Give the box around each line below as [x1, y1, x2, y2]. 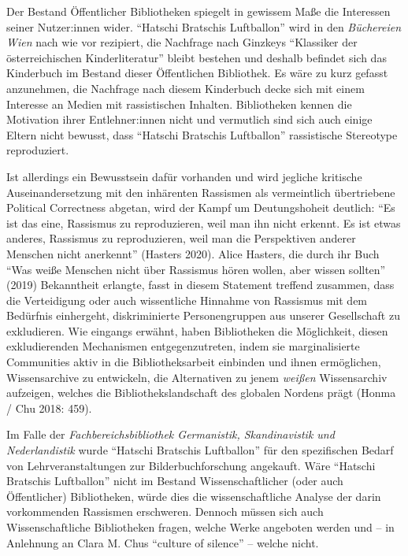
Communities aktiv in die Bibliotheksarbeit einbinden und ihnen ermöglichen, [6, 354, 381, 370]
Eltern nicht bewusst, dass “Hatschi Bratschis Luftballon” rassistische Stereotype [6, 126, 398, 143]
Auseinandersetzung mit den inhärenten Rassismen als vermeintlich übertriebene [6, 183, 395, 200]
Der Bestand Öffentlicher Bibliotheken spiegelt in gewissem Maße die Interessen [6, 3, 391, 19]
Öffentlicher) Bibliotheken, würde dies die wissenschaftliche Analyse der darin [6, 487, 381, 504]
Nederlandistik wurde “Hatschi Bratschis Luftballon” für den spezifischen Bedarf [6, 442, 394, 458]
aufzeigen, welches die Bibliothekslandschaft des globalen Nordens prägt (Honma [6, 384, 396, 401]
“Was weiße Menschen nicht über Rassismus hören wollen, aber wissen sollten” [6, 261, 386, 277]
